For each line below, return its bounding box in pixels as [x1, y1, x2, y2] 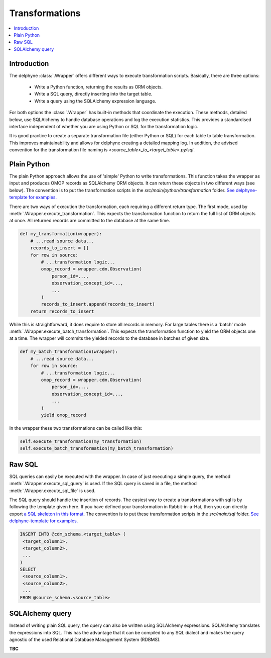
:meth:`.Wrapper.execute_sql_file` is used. [9, 488, 96, 494]
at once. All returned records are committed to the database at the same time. [9, 218, 170, 224]
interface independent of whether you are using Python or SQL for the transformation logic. [9, 123, 198, 129]
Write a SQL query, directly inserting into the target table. [34, 91, 153, 97]
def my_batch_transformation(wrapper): [20, 349, 118, 354]
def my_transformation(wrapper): [20, 231, 102, 237]
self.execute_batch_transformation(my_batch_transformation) [20, 445, 174, 451]
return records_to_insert [30, 308, 94, 314]
